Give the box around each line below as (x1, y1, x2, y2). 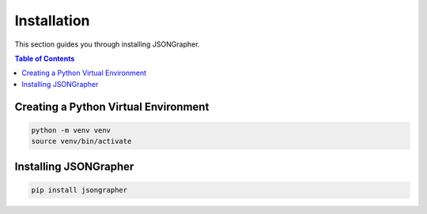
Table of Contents (14, 54, 75, 63)
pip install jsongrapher (31, 186, 128, 194)
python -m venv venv (31, 126, 111, 134)
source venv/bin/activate (31, 137, 132, 146)
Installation (14, 12, 90, 29)
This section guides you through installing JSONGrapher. (14, 39, 200, 49)
